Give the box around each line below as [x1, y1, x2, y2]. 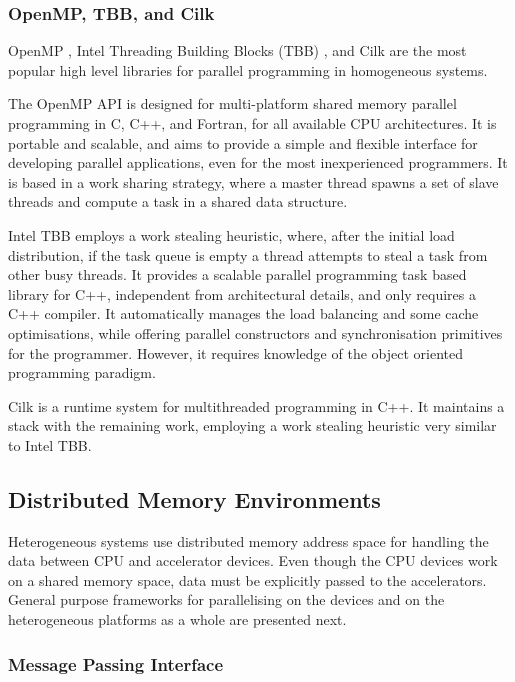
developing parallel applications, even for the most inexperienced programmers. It [8, 152, 508, 173]
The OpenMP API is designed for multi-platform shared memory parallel [8, 93, 457, 114]
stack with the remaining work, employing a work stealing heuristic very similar [8, 415, 497, 436]
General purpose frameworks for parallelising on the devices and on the [8, 589, 445, 610]
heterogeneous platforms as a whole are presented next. [8, 609, 347, 630]
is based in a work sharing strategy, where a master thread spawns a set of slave [8, 171, 499, 192]
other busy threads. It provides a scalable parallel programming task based [8, 264, 467, 285]
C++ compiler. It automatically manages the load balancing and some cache [8, 303, 479, 324]
